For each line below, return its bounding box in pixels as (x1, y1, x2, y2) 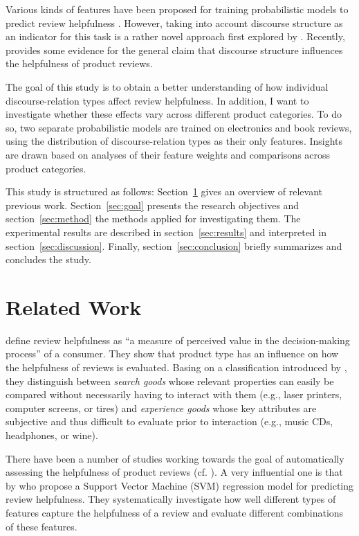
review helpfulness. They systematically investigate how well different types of (6, 492, 336, 506)
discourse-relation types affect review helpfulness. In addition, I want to (6, 93, 309, 107)
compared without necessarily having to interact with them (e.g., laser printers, (6, 387, 342, 402)
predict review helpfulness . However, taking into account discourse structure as (6, 15, 343, 30)
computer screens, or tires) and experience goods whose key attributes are (6, 400, 317, 415)
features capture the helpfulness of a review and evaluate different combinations (6, 505, 344, 519)
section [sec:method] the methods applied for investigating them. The (6, 211, 301, 226)
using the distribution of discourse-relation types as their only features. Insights (6, 134, 343, 148)
